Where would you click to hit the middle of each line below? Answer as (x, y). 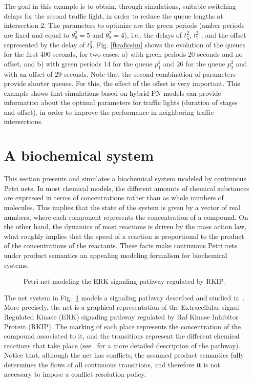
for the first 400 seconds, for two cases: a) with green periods (95, 54)
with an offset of (28, 74)
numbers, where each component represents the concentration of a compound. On (126, 217)
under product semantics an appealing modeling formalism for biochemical (116, 255)
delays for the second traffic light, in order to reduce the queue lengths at (114, 15)
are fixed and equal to (37, 34)
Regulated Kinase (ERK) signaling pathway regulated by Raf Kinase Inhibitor (121, 316)
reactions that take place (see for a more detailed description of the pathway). (122, 345)
